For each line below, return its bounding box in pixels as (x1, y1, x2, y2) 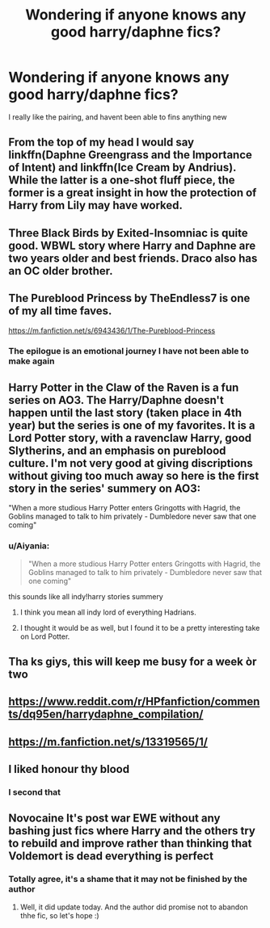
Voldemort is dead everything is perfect (8, 850, 214, 863)
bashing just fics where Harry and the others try (8, 824, 256, 838)
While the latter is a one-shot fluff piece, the (8, 174, 236, 187)
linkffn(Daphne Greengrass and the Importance (8, 148, 253, 162)
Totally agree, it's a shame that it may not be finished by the (8, 874, 248, 885)
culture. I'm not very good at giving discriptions (8, 456, 253, 470)
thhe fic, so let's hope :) (19, 910, 99, 920)
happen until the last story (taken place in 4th (8, 405, 243, 419)
